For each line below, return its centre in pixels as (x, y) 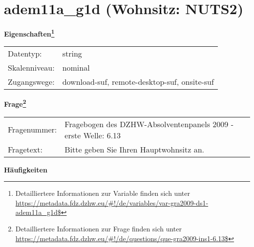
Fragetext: (25, 149)
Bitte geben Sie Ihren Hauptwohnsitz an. (135, 149)
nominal (76, 68)
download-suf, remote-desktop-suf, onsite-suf (138, 82)
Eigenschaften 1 (29, 33)
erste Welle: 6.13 (93, 135)
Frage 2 (15, 103)
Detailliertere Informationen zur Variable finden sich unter (103, 193)
